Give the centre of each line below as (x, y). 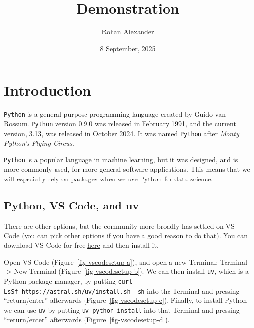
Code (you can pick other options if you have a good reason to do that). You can (126, 235)
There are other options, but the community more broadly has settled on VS (119, 225)
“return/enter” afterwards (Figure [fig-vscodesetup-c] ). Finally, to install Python (126, 300)
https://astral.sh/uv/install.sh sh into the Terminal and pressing (130, 290)
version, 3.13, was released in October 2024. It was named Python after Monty (122, 133)
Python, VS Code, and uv (71, 205)
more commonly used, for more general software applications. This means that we (127, 169)
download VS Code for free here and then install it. (81, 245)
